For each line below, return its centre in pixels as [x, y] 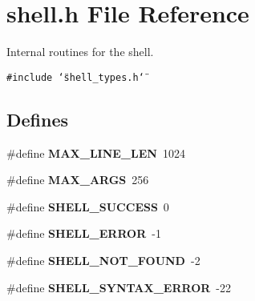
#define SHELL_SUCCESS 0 [88, 206]
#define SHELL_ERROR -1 [84, 233]
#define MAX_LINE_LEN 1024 [96, 153]
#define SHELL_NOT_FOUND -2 [103, 260]
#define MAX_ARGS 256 [78, 180]
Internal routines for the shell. [80, 52]
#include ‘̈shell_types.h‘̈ [75, 77]
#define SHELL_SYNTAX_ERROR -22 [119, 287]
